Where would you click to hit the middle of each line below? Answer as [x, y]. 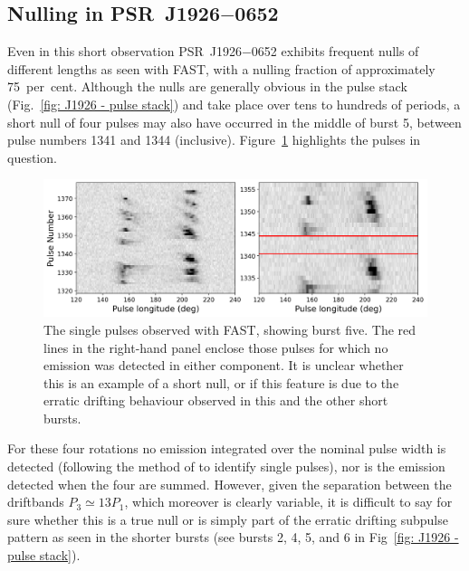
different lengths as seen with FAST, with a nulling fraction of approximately [221, 68]
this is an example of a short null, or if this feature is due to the [221, 382]
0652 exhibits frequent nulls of [335, 51]
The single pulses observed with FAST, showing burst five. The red [230, 329]
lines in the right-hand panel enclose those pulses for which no [216, 347]
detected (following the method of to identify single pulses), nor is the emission [226, 466]
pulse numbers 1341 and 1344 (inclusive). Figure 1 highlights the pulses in [214, 140]
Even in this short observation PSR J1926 [124, 51]
